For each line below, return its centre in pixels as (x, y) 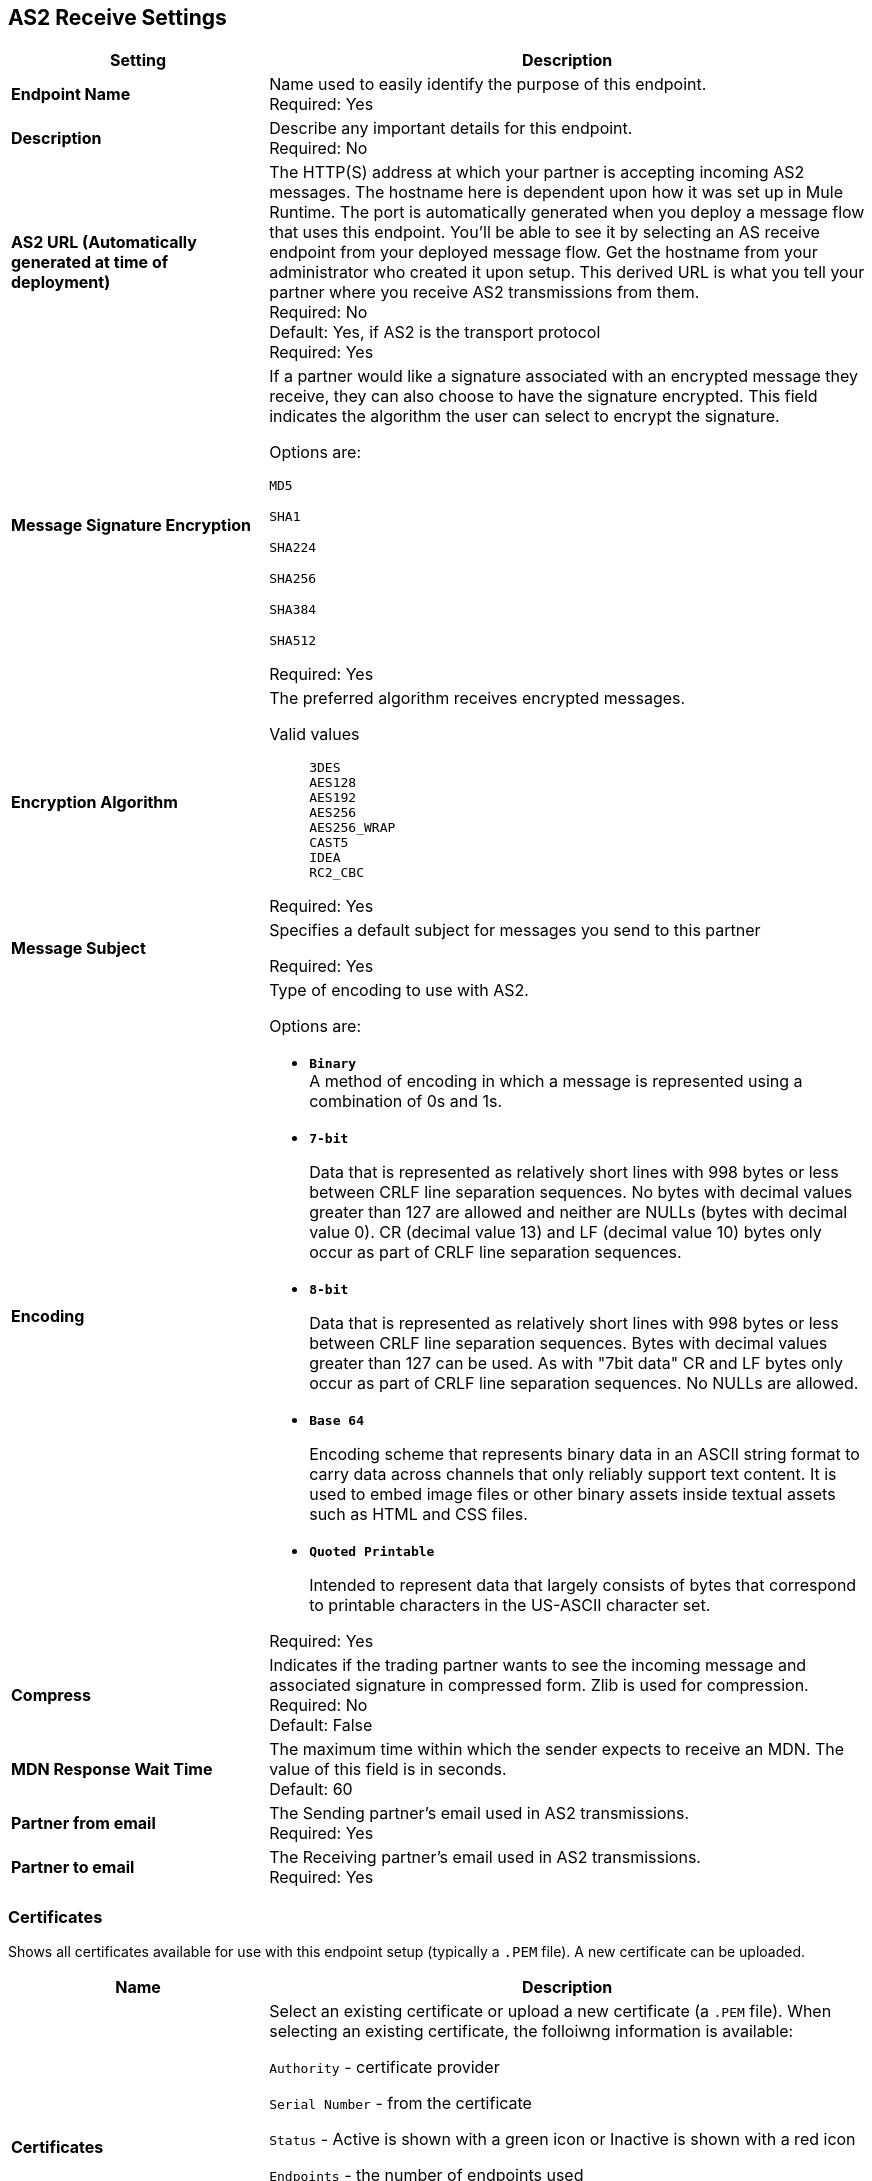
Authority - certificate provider (384, 2067)
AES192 (333, 798)
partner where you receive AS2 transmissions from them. (484, 292)
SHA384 (293, 610)
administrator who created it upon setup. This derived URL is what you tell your (567, 272)
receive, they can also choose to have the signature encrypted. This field (543, 396)
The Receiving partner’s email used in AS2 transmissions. (485, 1857)
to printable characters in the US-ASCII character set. (510, 1605)
